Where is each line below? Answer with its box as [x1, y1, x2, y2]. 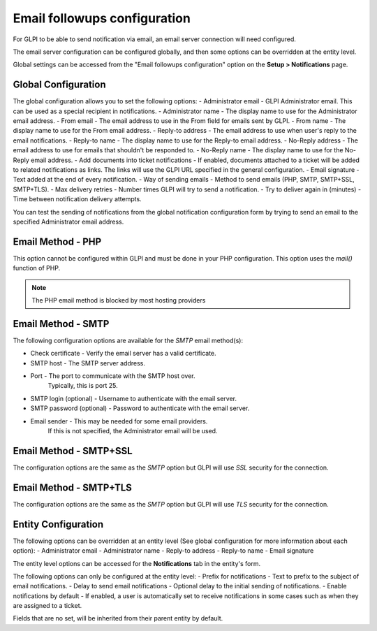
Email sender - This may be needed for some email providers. [30, 416, 208, 426]
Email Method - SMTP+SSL [13, 444, 133, 457]
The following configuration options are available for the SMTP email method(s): [13, 336, 244, 344]
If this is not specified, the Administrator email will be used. [47, 427, 218, 435]
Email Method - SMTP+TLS [13, 481, 133, 493]
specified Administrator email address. [13, 217, 124, 226]
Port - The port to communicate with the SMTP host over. [30, 372, 195, 380]
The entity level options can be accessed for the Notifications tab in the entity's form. [13, 559, 261, 567]
